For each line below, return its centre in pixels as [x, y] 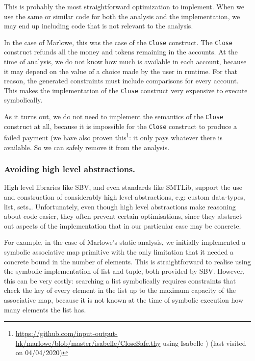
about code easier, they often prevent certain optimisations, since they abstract [123, 216]
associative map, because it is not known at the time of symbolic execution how [124, 299]
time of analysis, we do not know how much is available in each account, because [125, 62]
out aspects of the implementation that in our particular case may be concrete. [123, 225]
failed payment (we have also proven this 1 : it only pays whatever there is [113, 137]
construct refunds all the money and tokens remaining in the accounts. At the [121, 52]
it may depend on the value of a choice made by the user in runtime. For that [121, 71]
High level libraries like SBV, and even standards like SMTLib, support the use [123, 187]
